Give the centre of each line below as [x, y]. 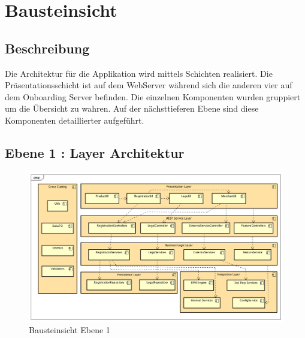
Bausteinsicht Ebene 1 [70, 330]
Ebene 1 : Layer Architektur [95, 152]
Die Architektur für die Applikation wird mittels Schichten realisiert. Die [139, 73]
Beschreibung [47, 48]
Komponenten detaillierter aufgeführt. [75, 120]
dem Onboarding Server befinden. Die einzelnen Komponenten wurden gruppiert [153, 96]
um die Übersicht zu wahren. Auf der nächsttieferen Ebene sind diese [132, 108]
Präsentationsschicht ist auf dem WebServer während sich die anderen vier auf [149, 85]
